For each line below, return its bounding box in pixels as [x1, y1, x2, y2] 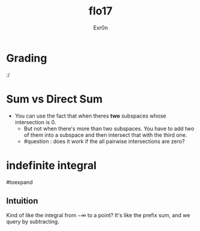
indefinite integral [6, 158, 97, 172]
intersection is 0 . [14, 118, 56, 125]
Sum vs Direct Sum [6, 92, 103, 106]
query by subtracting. [6, 218, 60, 226]
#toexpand [6, 178, 33, 185]
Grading [6, 51, 47, 65]
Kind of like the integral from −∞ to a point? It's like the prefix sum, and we [6, 212, 190, 219]
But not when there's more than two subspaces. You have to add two [23, 125, 195, 132]
